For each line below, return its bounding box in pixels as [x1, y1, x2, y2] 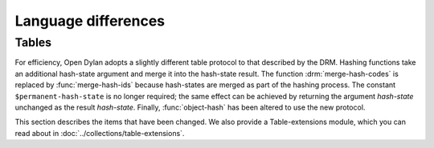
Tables [14, 35, 52, 50]
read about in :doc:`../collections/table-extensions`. [14, 128, 185, 138]
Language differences [14, 12, 166, 30]
